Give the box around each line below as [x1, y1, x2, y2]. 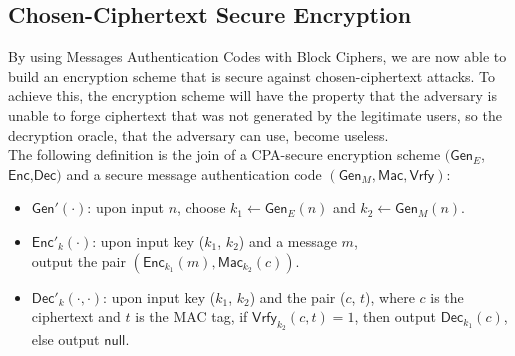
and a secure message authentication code [66, 163, 322, 184]
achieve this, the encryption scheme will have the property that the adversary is [8, 85, 497, 106]
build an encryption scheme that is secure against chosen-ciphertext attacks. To [8, 65, 496, 86]
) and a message [238, 230, 337, 251]
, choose [177, 197, 226, 218]
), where [365, 286, 415, 307]
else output [31, 329, 100, 350]
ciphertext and [31, 306, 121, 327]
